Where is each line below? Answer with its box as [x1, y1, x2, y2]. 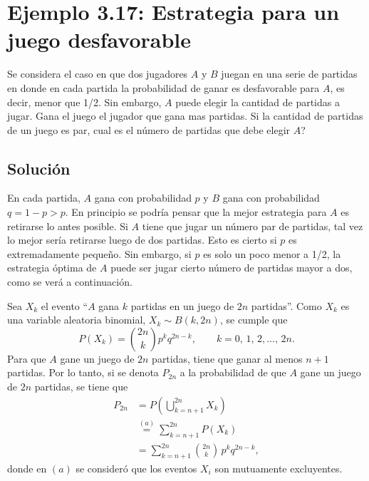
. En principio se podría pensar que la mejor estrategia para [65, 205, 327, 219]
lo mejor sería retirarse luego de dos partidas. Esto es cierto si [7, 232, 277, 247]
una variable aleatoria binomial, [7, 312, 146, 327]
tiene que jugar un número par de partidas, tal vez [142, 218, 363, 233]
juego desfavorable [7, 25, 192, 54]
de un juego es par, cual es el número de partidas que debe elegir [7, 122, 291, 137]
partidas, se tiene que [34, 379, 128, 394]
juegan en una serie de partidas [221, 66, 358, 81]
